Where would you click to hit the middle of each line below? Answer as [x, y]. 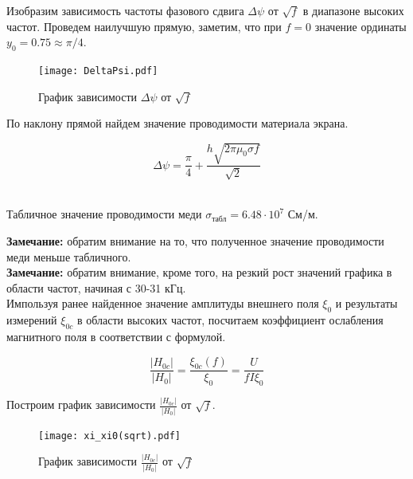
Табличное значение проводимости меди [104, 214]
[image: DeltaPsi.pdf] [98, 71]
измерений [32, 320]
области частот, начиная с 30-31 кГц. [96, 287]
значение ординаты [360, 26]
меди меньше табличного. [69, 256]
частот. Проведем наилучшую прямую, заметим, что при [144, 26]
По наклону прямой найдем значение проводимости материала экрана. [177, 123]
